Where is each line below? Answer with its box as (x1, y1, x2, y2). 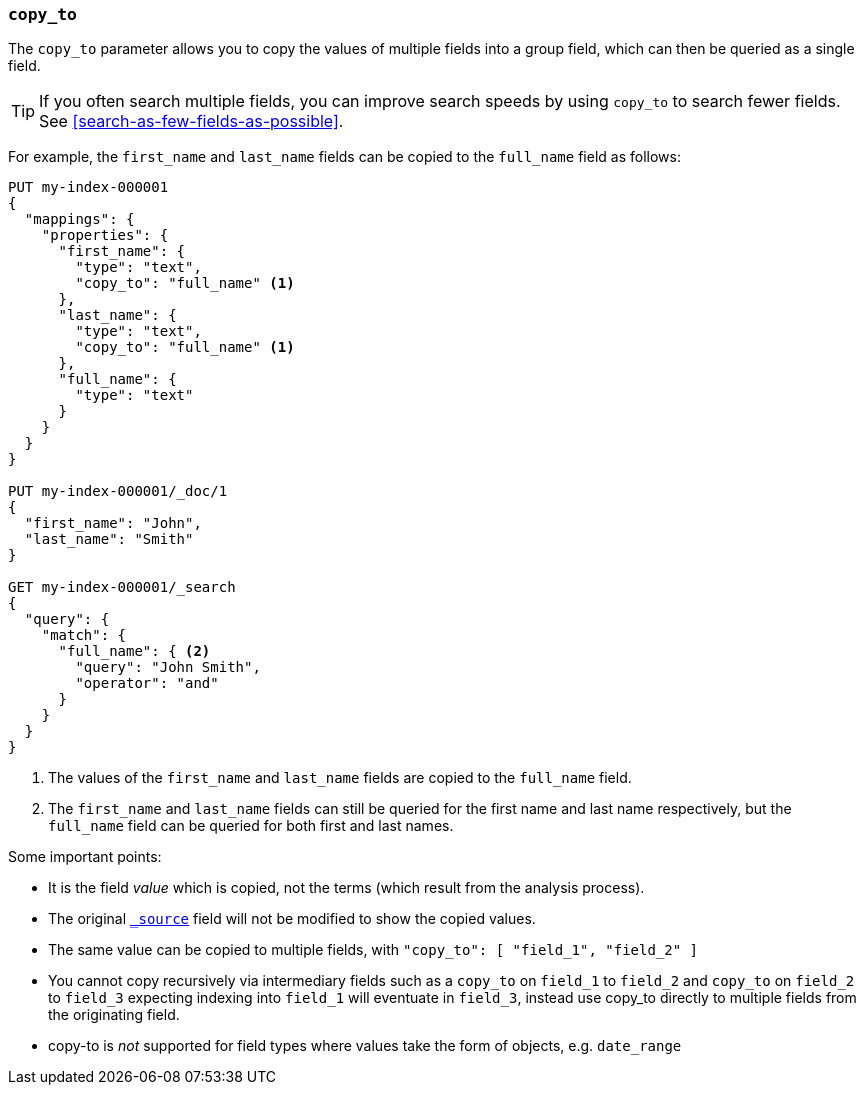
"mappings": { (24, 211, 135, 228)
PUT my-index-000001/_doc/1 (8, 483, 228, 500)
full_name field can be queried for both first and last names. (48, 817, 454, 835)
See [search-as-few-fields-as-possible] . (39, 111, 344, 132)
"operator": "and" (75, 675, 219, 692)
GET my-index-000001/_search (8, 579, 236, 596)
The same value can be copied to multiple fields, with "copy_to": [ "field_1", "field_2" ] (48, 941, 699, 959)
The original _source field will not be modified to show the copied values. (48, 910, 536, 928)
